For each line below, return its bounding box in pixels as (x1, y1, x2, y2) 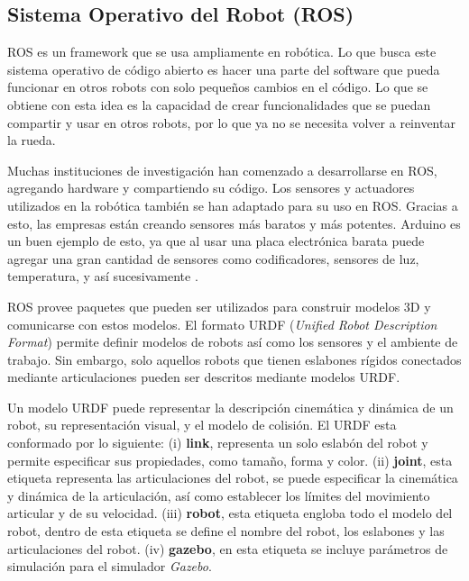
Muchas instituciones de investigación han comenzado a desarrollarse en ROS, (7, 160, 437, 179)
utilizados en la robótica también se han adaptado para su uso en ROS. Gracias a (7, 195, 458, 214)
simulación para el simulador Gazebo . (7, 557, 212, 576)
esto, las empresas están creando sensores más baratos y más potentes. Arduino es (7, 213, 461, 232)
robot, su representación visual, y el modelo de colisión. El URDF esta (7, 415, 397, 434)
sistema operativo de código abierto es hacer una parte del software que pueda (7, 59, 440, 78)
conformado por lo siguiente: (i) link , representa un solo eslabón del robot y (7, 433, 428, 452)
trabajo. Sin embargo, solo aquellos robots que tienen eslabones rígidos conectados (7, 350, 462, 368)
